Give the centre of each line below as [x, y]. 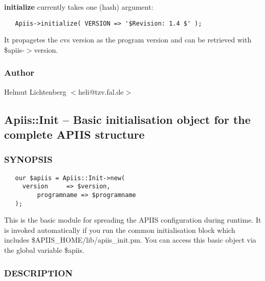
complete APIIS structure [74, 134]
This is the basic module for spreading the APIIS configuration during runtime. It [133, 220]
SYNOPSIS [28, 159]
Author [19, 72]
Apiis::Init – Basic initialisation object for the [127, 119]
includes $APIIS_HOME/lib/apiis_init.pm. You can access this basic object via [130, 240]
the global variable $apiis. [44, 250]
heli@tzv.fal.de [101, 91]
